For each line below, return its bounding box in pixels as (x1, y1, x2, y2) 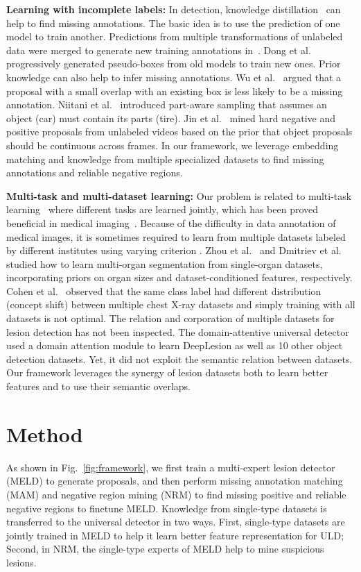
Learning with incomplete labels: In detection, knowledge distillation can (6, 2, 341, 16)
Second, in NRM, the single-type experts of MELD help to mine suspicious (6, 541, 324, 556)
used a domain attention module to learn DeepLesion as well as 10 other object (6, 338, 343, 353)
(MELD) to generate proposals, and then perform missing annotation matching (6, 473, 343, 488)
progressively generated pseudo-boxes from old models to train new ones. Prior (6, 56, 341, 71)
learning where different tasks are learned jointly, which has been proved (6, 202, 319, 217)
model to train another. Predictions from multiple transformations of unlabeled (6, 29, 343, 44)
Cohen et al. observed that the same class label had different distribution (6, 283, 322, 298)
